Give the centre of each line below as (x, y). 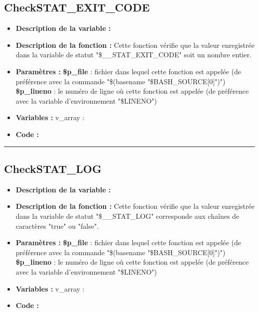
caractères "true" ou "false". (57, 226)
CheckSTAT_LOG (53, 168)
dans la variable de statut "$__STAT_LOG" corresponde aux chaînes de (128, 216)
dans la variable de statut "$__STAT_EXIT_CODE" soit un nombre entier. (133, 55)
